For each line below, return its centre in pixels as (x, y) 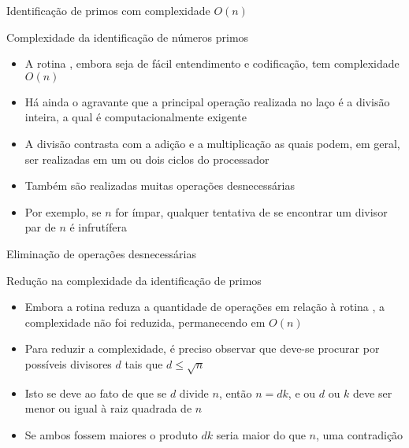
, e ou (302, 392)
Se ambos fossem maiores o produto (111, 434)
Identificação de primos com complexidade (108, 10)
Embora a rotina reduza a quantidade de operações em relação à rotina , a (205, 307)
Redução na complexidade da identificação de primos (134, 280)
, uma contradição (360, 434)
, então (235, 392)
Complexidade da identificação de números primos (128, 37)
